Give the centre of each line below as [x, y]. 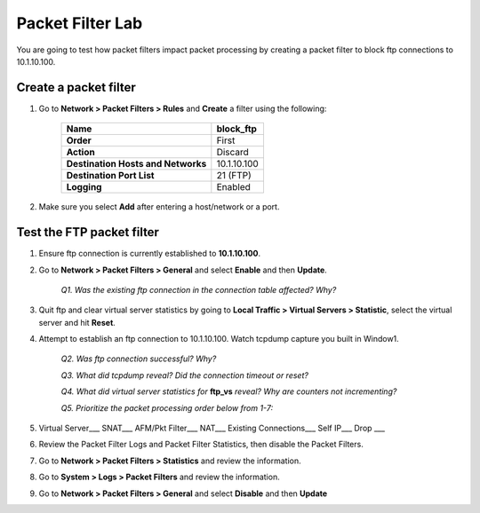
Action [80, 153]
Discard [232, 153]
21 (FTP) [234, 176]
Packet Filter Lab [80, 23]
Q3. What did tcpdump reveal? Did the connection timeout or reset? [184, 375]
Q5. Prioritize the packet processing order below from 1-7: [167, 407]
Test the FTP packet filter [88, 232]
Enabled [233, 187]
